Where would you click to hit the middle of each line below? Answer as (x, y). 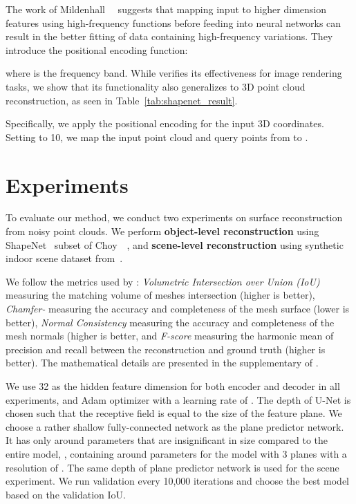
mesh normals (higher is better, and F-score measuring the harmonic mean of (170, 336)
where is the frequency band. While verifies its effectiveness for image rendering (174, 73)
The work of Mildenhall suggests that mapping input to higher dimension (166, 9)
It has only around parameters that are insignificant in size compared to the (167, 440)
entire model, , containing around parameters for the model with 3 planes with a (176, 453)
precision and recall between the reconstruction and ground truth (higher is (166, 349)
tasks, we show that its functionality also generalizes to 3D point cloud (156, 86)
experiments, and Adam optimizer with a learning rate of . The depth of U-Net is (178, 399)
